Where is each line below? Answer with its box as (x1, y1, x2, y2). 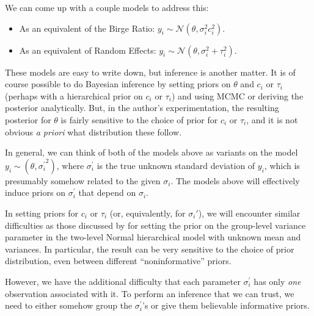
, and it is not (246, 113, 298, 126)
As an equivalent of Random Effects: (19, 43, 156, 56)
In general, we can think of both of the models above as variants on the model (5, 146, 298, 159)
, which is (264, 159, 300, 171)
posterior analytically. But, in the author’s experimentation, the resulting (5, 101, 279, 114)
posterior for (5, 113, 51, 126)
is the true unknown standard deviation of (97, 159, 255, 171)
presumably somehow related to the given (5, 174, 161, 187)
